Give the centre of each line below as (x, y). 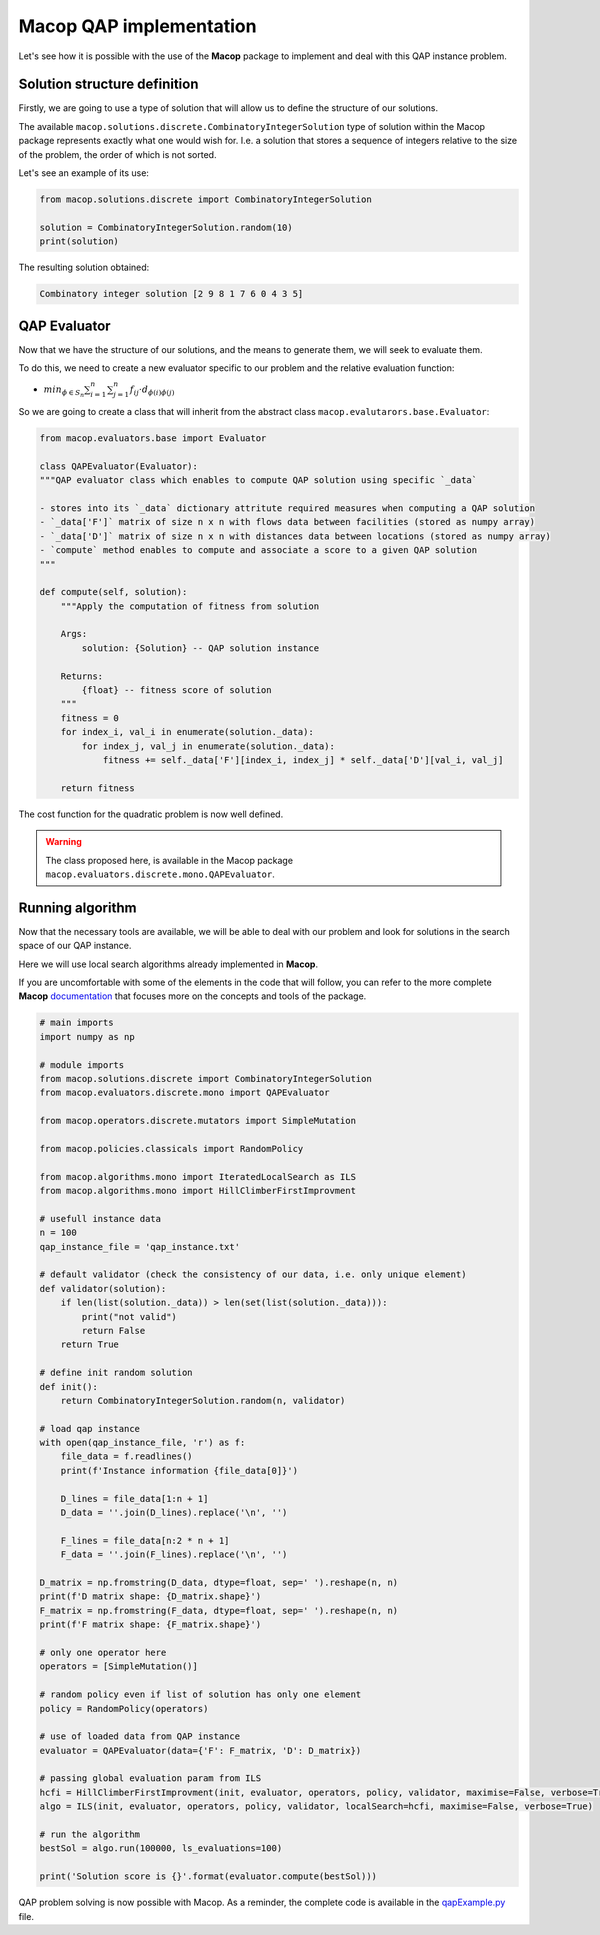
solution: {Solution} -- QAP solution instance (200, 648)
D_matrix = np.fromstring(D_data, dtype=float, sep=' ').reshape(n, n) (219, 1582)
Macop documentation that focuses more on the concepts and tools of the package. (192, 996)
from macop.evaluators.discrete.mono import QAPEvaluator (184, 1093)
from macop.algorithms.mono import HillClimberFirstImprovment (198, 1191)
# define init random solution (116, 1373)
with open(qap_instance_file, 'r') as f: (142, 1443)
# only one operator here (103, 1652)
